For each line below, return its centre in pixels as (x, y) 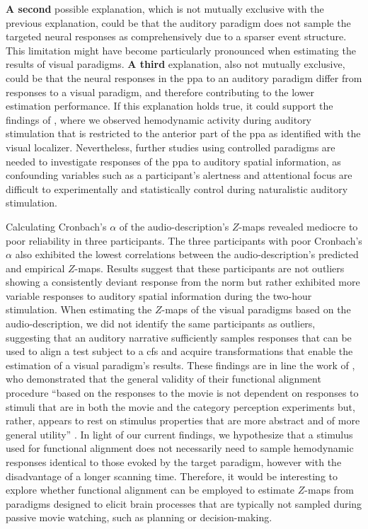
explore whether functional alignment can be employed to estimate (150, 490)
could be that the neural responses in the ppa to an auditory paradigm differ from (184, 77)
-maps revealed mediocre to (298, 226)
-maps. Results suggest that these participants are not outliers (209, 268)
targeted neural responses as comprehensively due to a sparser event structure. (176, 36)
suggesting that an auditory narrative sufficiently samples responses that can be (179, 337)
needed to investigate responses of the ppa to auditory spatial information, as (173, 161)
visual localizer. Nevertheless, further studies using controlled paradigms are (171, 147)
